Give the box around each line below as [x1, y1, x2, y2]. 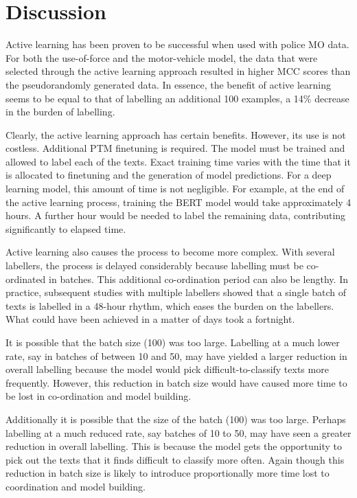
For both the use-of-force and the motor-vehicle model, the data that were [5, 50, 318, 65]
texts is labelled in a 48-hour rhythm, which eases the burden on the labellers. [5, 298, 334, 313]
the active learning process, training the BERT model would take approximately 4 [5, 194, 352, 209]
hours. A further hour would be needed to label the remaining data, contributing [5, 208, 346, 223]
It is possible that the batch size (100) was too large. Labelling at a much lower [5, 335, 340, 349]
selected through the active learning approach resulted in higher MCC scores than [5, 64, 351, 78]
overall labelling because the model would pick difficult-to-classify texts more [5, 362, 329, 376]
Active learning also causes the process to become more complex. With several [5, 245, 335, 259]
